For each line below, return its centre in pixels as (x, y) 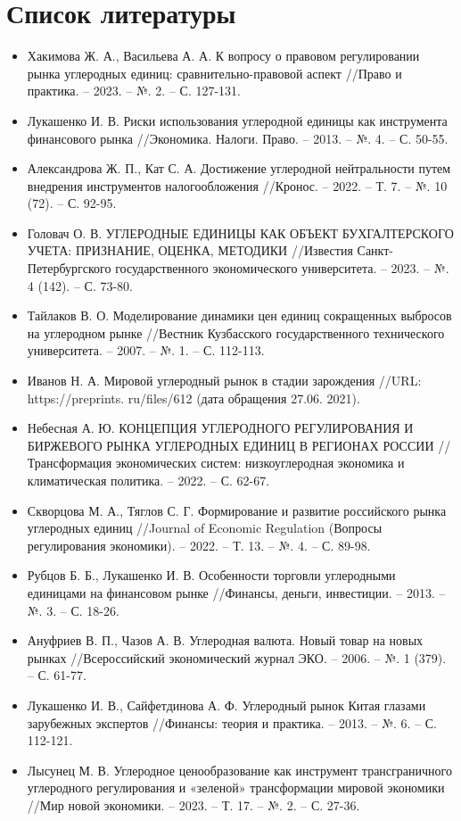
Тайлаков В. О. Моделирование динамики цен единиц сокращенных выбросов (239, 315)
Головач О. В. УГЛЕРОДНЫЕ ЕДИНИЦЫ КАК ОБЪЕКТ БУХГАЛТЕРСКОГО (240, 232)
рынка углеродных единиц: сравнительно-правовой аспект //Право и (214, 73)
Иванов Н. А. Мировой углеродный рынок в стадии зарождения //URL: (224, 381)
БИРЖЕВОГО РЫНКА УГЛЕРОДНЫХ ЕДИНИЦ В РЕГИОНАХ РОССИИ (230, 445)
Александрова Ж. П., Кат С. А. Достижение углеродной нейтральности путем (239, 168)
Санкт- (375, 250)
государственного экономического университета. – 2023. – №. (282, 268)
